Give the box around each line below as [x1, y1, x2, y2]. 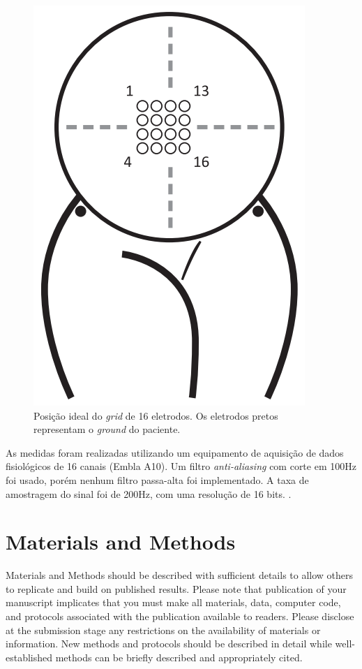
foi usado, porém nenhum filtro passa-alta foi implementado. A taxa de [6, 472, 309, 487]
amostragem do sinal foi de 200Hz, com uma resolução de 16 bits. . [6, 486, 292, 501]
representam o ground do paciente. [33, 422, 181, 436]
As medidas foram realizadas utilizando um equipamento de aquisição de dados [6, 445, 344, 460]
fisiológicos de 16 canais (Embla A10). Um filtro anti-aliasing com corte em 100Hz [6, 459, 356, 473]
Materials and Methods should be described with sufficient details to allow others [6, 568, 354, 582]
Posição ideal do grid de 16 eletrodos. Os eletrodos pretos [33, 408, 278, 422]
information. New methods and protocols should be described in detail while [6, 636, 332, 651]
